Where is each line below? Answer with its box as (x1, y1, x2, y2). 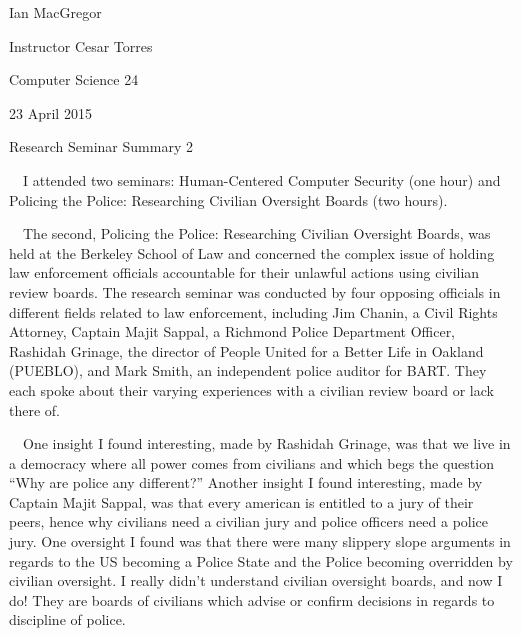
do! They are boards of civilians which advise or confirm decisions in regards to (9, 589, 495, 610)
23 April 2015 (9, 102, 92, 123)
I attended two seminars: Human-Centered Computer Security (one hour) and (22, 169, 501, 190)
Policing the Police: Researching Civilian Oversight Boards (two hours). (9, 189, 448, 210)
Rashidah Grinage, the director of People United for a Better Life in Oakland (9, 340, 484, 361)
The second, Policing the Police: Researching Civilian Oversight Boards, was (22, 223, 491, 244)
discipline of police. (9, 609, 126, 630)
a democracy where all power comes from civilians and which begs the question (9, 452, 494, 473)
